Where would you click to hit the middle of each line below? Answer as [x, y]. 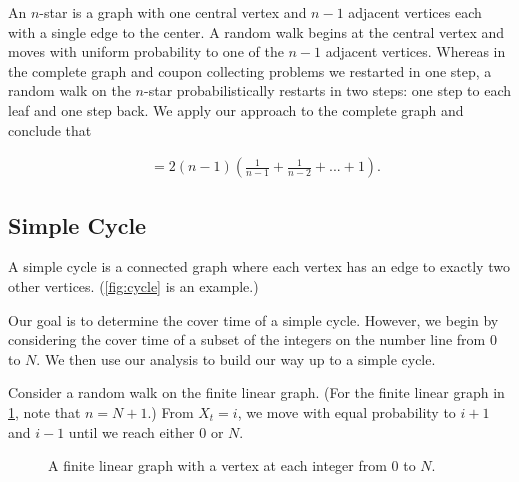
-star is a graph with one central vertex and [173, 12]
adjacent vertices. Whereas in [415, 51]
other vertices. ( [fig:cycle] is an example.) [133, 285]
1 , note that [44, 411]
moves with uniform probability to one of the [146, 51]
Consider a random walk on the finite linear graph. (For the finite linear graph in [256, 392]
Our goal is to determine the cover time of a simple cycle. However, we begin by [253, 319]
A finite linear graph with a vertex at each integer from [217, 465]
